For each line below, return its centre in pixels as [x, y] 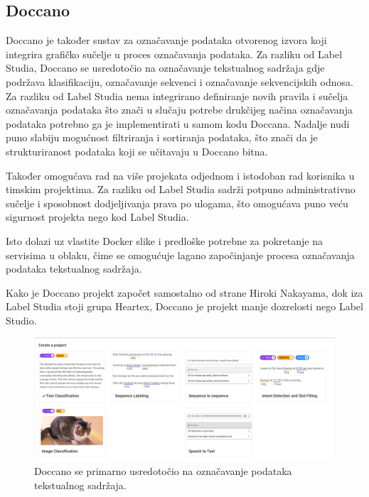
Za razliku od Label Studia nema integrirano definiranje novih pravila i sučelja [177, 95]
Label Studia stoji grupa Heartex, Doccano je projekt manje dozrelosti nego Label [184, 306]
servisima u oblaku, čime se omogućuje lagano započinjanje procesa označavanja [180, 255]
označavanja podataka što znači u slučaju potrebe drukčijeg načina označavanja [179, 110]
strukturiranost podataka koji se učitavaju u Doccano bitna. [137, 151]
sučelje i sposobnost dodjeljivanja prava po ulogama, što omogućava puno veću [177, 203]
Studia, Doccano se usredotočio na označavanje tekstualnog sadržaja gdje [165, 68]
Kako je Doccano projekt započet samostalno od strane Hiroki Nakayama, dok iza [184, 292]
